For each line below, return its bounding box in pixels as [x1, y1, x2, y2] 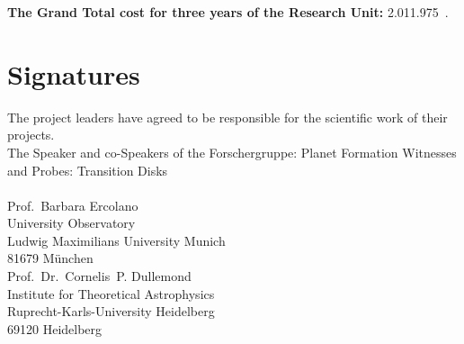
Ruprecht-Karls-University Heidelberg [7, 302, 215, 321]
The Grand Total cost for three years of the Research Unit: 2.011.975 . [7, 3, 449, 21]
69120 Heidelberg [7, 319, 103, 338]
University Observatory [7, 213, 136, 232]
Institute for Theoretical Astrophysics [7, 284, 215, 303]
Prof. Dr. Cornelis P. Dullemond [7, 267, 192, 285]
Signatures [7, 55, 140, 92]
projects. [7, 125, 55, 144]
